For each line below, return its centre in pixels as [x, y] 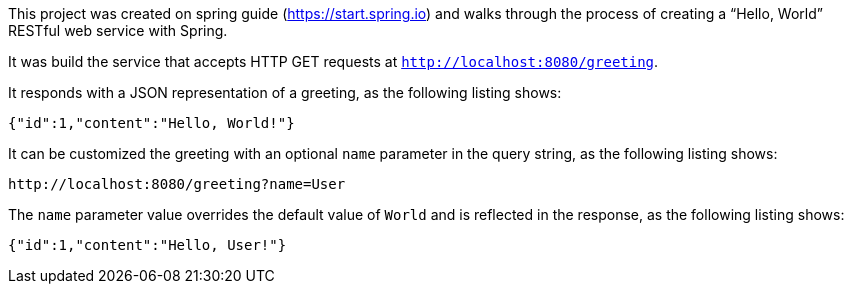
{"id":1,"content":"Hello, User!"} [147, 245]
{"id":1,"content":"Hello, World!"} [151, 123]
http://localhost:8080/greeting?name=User [177, 184]
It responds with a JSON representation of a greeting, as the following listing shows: [285, 92]
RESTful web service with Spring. [118, 30]
